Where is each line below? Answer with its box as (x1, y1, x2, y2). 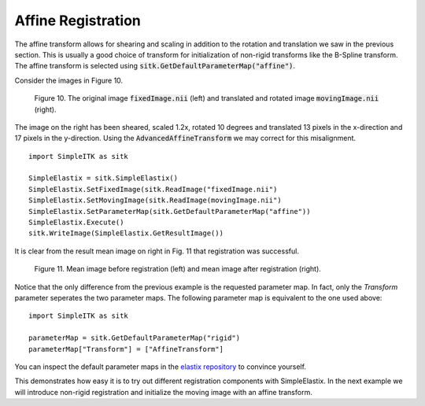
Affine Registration (14, 12, 142, 29)
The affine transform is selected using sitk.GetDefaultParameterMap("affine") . (14, 61, 295, 71)
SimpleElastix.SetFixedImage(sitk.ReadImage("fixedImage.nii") (28, 185, 278, 194)
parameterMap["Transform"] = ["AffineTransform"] (28, 345, 224, 353)
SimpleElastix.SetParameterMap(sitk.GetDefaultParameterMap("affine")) (28, 207, 311, 216)
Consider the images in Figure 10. (14, 76, 124, 85)
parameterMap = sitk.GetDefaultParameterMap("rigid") (28, 334, 240, 342)
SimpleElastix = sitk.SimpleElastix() (28, 174, 179, 183)
